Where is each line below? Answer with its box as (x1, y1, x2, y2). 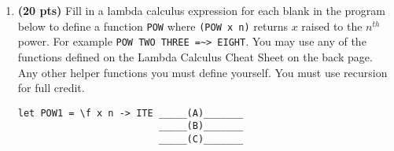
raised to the (301, 17, 363, 34)
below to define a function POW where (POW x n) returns (17, 17, 288, 34)
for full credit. (17, 79, 85, 96)
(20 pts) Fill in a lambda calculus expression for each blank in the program (17, 2, 385, 18)
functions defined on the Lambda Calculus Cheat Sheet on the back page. (17, 48, 373, 64)
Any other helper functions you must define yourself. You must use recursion (17, 64, 388, 80)
